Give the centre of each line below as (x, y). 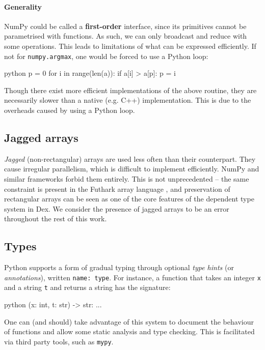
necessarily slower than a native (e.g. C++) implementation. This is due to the (128, 100)
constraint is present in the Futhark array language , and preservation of (117, 188)
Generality (23, 6)
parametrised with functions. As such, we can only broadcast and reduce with (126, 36)
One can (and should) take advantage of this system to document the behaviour (129, 321)
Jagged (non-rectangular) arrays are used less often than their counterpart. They (130, 158)
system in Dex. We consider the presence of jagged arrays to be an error (117, 208)
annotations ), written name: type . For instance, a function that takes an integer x (132, 277)
